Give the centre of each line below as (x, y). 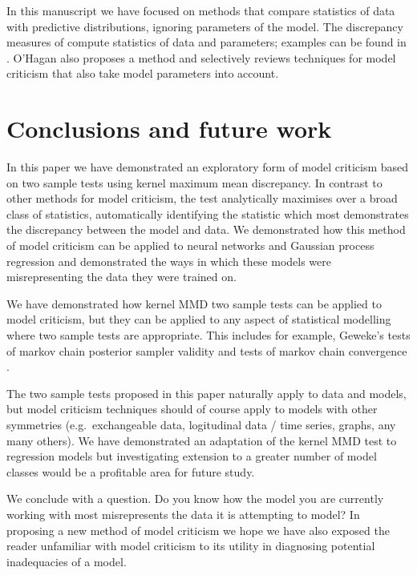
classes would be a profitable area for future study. (131, 471)
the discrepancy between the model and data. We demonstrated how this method (206, 229)
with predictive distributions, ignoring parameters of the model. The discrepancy (205, 26)
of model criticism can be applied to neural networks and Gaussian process (190, 245)
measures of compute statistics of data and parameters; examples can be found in (206, 42)
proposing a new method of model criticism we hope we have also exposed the (198, 530)
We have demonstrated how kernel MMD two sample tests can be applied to (194, 303)
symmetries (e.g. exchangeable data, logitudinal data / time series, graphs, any (201, 424)
